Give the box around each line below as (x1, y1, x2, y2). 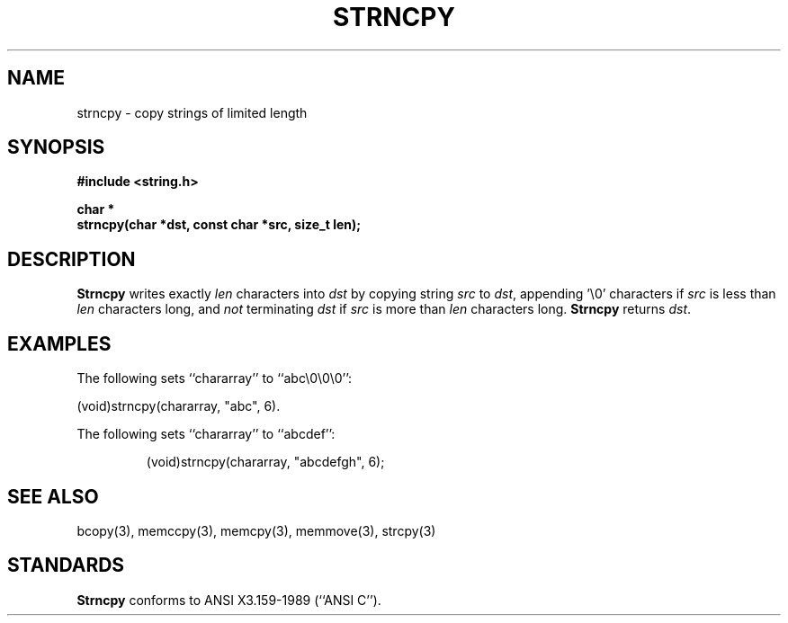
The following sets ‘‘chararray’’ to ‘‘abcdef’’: (76, 426, 336, 442)
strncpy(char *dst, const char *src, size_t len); (76, 217, 362, 233)
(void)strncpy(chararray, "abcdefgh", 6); (146, 454, 385, 470)
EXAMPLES (7, 332, 112, 355)
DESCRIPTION (7, 247, 136, 271)
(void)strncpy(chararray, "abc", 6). (76, 398, 281, 414)
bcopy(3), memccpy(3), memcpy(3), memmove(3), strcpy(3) (76, 522, 436, 538)
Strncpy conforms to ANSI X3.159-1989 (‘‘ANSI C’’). (76, 592, 381, 608)
